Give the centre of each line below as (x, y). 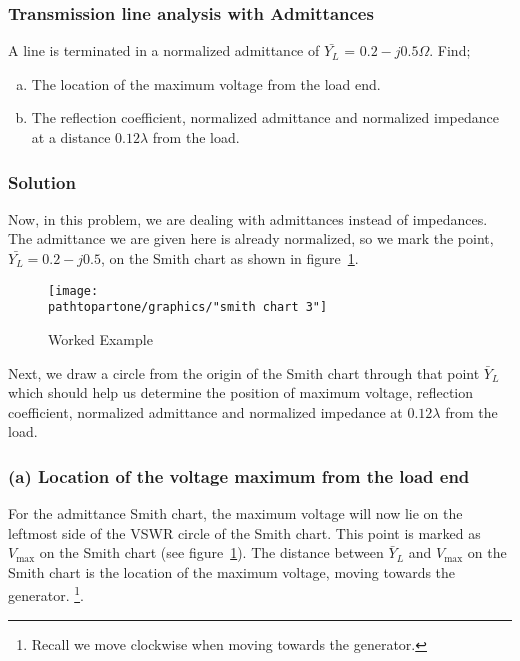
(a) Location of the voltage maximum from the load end (239, 475)
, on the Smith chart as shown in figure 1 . (229, 258)
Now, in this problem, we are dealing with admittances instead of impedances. (248, 218)
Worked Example (100, 338)
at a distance (71, 137)
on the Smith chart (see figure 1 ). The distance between (211, 552)
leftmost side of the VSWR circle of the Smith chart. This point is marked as (244, 532)
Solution (42, 181)
